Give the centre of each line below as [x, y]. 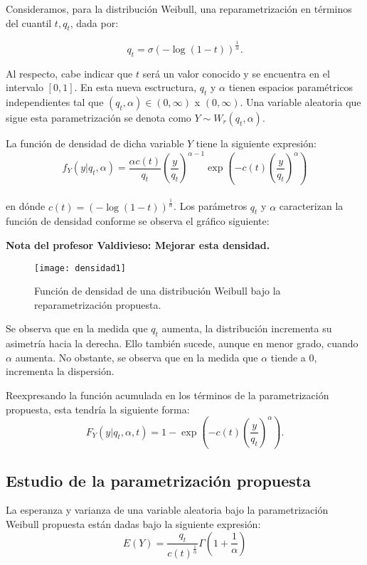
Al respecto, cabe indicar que [69, 73]
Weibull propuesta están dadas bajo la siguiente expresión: [133, 523]
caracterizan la [311, 206]
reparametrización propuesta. [98, 304]
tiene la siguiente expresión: [256, 143]
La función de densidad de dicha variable [95, 143]
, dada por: [94, 22]
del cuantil [29, 22]
